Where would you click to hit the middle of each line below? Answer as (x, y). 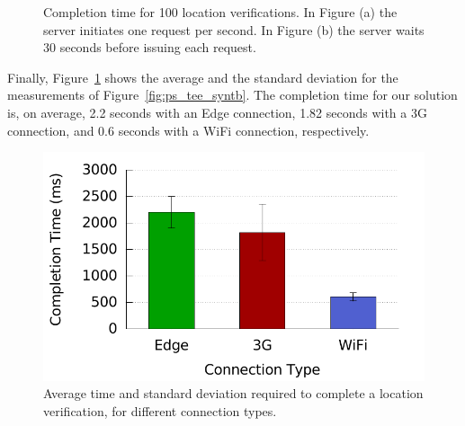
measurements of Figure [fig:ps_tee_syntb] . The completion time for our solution (232, 95)
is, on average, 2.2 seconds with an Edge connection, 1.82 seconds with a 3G (217, 112)
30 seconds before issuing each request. (150, 47)
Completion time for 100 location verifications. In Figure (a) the (220, 12)
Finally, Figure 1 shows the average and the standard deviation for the (203, 77)
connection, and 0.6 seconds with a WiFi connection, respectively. (188, 130)
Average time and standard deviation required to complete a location (233, 393)
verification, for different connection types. (160, 410)
